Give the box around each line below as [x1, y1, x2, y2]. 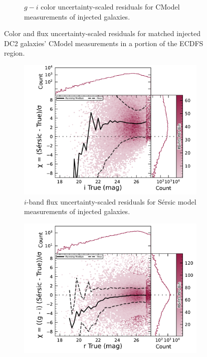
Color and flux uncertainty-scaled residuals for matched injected [4, 28, 201, 39]
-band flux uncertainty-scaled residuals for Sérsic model [26, 196, 196, 207]
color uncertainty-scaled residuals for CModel [41, 2, 180, 12]
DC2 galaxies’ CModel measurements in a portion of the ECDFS [4, 38, 203, 48]
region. [4, 48, 25, 58]
